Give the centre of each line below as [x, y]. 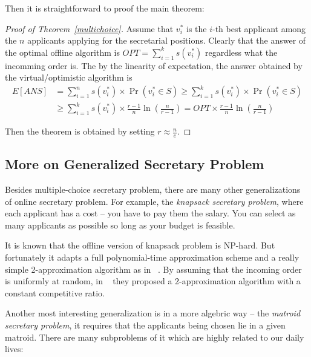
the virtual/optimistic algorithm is [69, 77]
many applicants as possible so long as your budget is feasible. [120, 225]
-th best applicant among [259, 28]
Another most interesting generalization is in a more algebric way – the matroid [153, 313]
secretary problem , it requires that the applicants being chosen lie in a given [145, 325]
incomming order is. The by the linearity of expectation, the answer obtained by [154, 65]
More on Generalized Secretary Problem [135, 164]
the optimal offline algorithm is [62, 52]
